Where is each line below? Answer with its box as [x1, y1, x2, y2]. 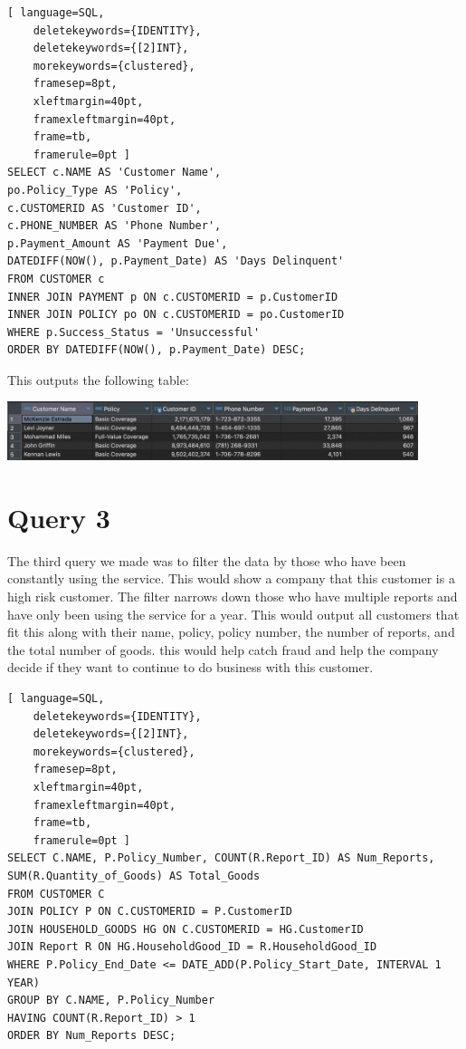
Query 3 [7, 498, 110, 535]
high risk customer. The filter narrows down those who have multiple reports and [7, 587, 458, 606]
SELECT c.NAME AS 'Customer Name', [7, 166, 222, 179]
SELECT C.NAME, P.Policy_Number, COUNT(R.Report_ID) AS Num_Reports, [7, 852, 435, 865]
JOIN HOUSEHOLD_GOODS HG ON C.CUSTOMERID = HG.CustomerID [7, 922, 364, 936]
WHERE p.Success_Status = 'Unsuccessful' [7, 325, 261, 339]
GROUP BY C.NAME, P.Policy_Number [7, 994, 215, 1007]
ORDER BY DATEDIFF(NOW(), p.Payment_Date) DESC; [7, 343, 306, 357]
